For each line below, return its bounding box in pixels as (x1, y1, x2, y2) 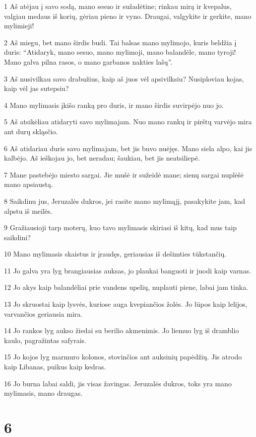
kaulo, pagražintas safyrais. (4, 335, 86, 345)
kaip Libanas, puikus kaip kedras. (4, 361, 106, 372)
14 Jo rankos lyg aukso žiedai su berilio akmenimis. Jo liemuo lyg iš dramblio (4, 325, 239, 336)
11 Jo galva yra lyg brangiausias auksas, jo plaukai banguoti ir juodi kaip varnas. (4, 265, 251, 275)
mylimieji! (4, 20, 34, 31)
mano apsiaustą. (4, 179, 53, 189)
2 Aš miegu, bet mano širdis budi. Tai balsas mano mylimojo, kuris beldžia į (4, 37, 237, 47)
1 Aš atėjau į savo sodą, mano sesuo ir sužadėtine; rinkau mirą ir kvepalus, (4, 1, 232, 11)
